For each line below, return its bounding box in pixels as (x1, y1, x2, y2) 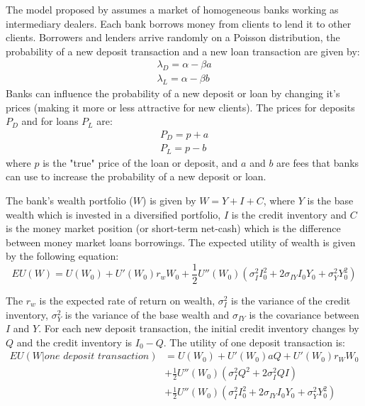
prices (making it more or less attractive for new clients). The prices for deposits (6, 99, 355, 114)
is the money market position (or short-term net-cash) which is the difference (6, 221, 341, 236)
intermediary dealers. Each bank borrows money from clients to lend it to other (6, 16, 352, 31)
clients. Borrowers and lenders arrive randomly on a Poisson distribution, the (6, 30, 340, 45)
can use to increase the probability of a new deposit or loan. (6, 169, 266, 184)
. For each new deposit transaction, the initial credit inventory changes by (38, 321, 359, 336)
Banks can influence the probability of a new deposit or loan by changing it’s (6, 86, 340, 101)
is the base (307, 192, 354, 207)
